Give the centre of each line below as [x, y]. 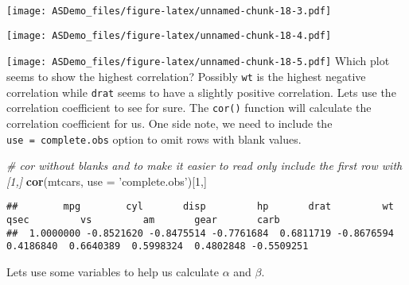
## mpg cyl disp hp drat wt [200, 207]
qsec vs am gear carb [143, 220]
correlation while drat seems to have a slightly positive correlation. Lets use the [201, 92]
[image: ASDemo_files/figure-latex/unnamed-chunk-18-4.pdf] [169, 35]
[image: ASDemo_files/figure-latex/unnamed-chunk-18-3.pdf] [169, 11]
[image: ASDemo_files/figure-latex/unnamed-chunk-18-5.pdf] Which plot [198, 61]
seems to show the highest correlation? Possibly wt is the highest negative [186, 76]
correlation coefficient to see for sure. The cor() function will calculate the [189, 108]
